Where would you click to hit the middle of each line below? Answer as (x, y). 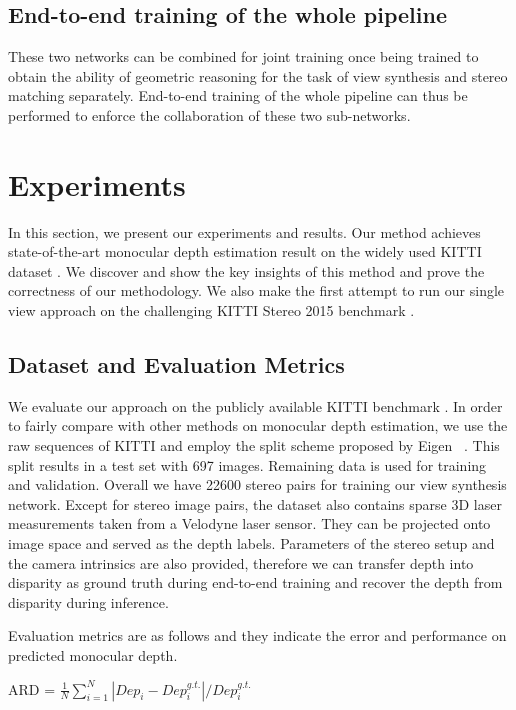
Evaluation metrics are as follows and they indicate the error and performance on (257, 635)
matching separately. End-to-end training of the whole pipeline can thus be (238, 95)
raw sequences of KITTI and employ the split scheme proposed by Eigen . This (254, 445)
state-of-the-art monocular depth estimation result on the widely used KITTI (245, 251)
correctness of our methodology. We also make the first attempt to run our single (256, 290)
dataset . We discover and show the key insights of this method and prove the (246, 270)
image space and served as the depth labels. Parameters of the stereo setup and (251, 543)
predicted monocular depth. (93, 655)
